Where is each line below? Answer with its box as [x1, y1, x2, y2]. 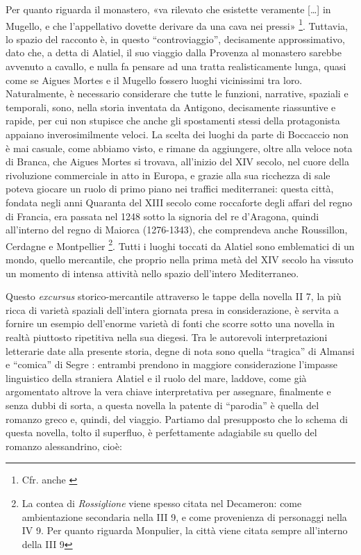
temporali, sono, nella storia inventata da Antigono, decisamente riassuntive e [6, 99, 336, 114]
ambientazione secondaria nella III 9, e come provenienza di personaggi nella [22, 509, 347, 524]
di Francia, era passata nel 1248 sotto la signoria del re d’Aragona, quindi [6, 208, 319, 223]
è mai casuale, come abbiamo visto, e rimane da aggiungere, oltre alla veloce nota [6, 140, 353, 155]
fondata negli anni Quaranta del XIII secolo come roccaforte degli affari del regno [6, 194, 353, 209]
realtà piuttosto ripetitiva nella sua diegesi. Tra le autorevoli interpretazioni [6, 329, 328, 344]
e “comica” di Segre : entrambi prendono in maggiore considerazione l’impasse [6, 357, 337, 372]
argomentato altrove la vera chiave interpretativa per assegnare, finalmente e [6, 384, 331, 399]
